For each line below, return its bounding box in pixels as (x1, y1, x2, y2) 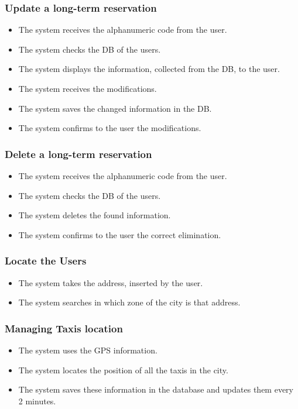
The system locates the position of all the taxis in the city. (18, 363, 228, 376)
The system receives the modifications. (18, 83, 157, 94)
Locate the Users (5, 253, 87, 268)
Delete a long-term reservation (5, 146, 152, 161)
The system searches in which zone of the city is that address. (18, 296, 241, 308)
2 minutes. (18, 394, 56, 407)
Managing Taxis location (5, 321, 123, 335)
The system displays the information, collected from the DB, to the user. (18, 63, 280, 75)
